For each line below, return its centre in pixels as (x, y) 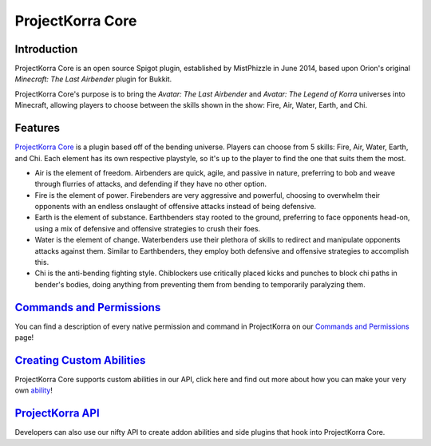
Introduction (46, 49)
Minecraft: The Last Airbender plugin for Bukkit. (93, 79)
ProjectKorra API (57, 414)
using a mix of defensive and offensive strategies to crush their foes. (148, 228)
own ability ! (34, 390)
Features (37, 128)
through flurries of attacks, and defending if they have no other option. (151, 184)
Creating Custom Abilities (80, 360)
